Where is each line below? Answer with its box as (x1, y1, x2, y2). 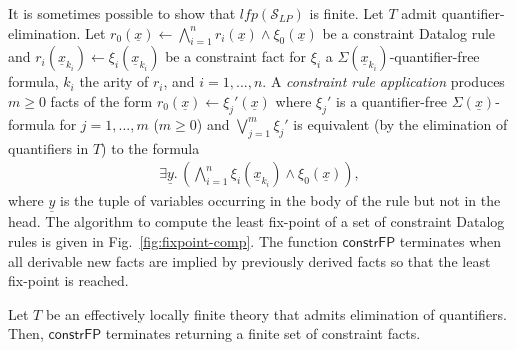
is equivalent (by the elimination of (293, 113, 508, 134)
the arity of (79, 71, 149, 92)
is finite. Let (309, 3, 384, 23)
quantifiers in (8, 137, 89, 158)
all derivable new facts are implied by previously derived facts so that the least (8, 250, 491, 271)
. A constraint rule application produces (262, 71, 505, 92)
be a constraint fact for (165, 46, 307, 67)
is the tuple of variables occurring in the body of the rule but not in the (60, 190, 501, 211)
